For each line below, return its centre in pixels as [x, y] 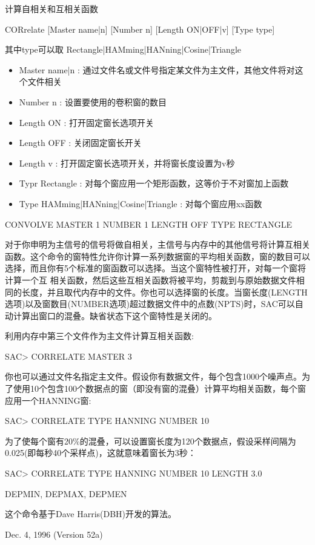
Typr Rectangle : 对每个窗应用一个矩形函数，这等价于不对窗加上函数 [154, 183]
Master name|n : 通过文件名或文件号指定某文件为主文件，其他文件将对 [157, 69]
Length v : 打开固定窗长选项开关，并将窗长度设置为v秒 [127, 163]
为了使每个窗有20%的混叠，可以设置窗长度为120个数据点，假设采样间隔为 [151, 441]
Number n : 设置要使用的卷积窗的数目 [93, 101]
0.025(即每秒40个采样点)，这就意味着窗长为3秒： [101, 453]
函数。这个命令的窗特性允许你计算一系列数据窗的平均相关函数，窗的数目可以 [157, 256]
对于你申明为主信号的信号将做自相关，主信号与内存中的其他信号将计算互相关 [157, 244]
